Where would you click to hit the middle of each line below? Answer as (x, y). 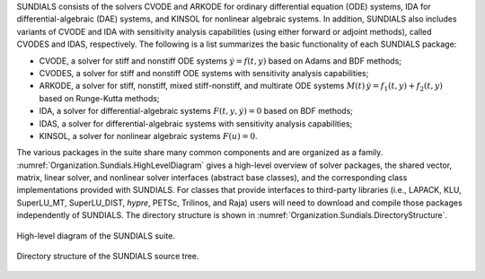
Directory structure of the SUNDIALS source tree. (108, 257)
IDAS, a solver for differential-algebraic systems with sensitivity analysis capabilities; (196, 123)
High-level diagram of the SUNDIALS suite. (96, 235)
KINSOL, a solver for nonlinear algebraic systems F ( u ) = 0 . (148, 135)
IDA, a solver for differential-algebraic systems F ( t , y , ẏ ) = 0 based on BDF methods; (196, 111)
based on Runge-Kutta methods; (100, 98)
